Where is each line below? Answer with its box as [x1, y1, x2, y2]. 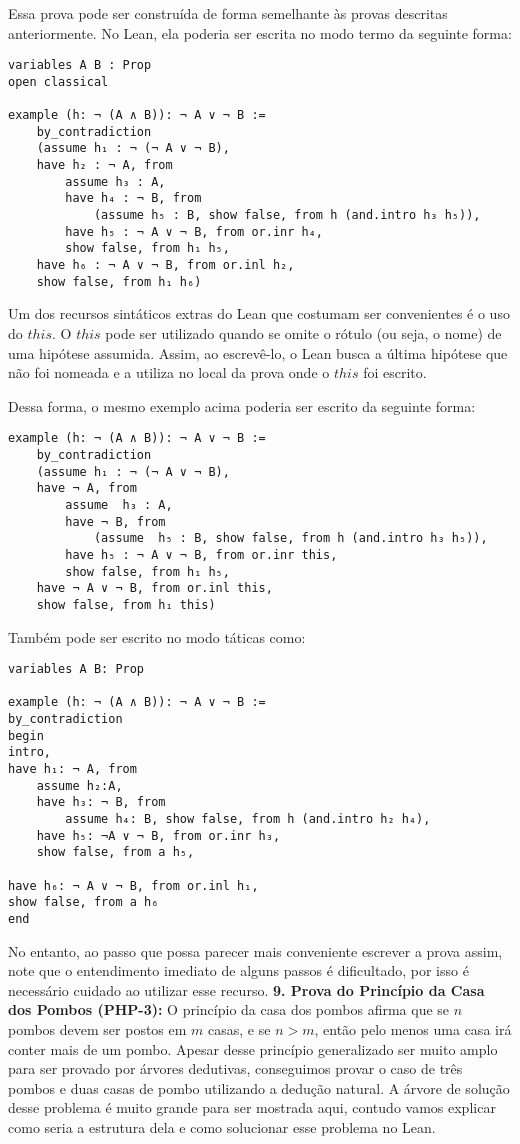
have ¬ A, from [36, 481, 137, 496]
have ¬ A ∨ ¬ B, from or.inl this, [36, 581, 273, 596]
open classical [8, 74, 109, 89]
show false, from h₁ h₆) [36, 274, 202, 289]
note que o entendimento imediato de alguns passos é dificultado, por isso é [8, 960, 469, 981]
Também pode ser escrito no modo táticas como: [8, 626, 306, 647]
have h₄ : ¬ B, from [65, 191, 202, 206]
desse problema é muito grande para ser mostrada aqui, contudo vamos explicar [8, 1097, 496, 1118]
